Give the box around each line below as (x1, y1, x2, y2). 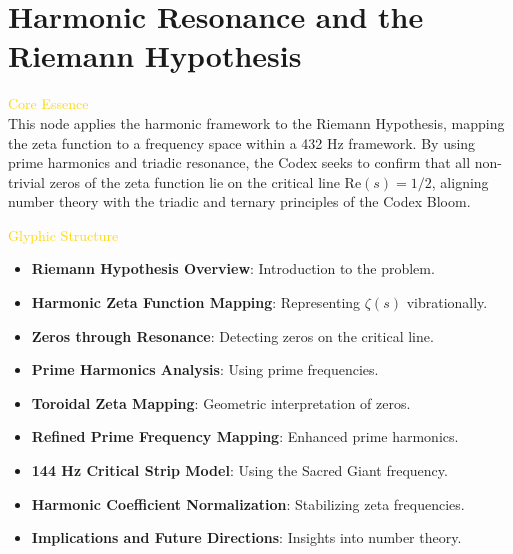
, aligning (431, 171, 489, 192)
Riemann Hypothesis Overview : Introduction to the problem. (31, 258, 435, 279)
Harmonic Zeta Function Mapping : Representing (31, 292, 361, 313)
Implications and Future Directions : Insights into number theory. (31, 527, 462, 548)
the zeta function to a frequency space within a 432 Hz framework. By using (8, 132, 476, 153)
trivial (8, 171, 46, 192)
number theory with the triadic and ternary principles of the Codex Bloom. (8, 191, 471, 212)
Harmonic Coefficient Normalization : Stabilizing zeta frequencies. (31, 493, 465, 514)
